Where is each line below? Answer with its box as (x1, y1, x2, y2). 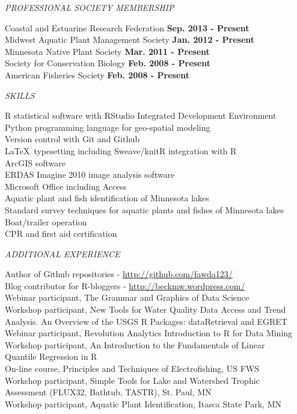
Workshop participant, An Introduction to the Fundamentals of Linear (5, 338, 265, 351)
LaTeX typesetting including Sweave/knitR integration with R (5, 144, 237, 157)
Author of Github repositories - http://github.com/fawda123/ (5, 268, 233, 280)
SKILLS (5, 89, 35, 101)
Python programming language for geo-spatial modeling (5, 121, 210, 133)
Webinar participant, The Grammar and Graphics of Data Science (5, 291, 250, 304)
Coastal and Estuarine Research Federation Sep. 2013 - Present (5, 21, 250, 34)
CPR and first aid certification (5, 227, 117, 240)
